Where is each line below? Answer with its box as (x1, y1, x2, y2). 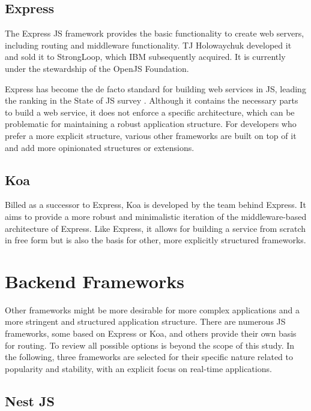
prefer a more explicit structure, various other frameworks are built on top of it (5, 129, 297, 141)
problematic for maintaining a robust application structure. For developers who (5, 117, 297, 130)
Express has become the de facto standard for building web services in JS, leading (5, 82, 306, 95)
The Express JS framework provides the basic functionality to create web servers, (5, 27, 304, 40)
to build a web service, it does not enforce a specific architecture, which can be (5, 105, 295, 118)
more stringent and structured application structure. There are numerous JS (5, 315, 286, 328)
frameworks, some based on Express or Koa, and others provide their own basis (5, 327, 297, 340)
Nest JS (5, 391, 55, 410)
